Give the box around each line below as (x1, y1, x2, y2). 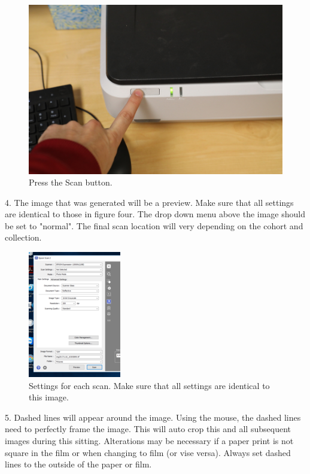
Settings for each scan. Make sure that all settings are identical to (29, 379, 270, 391)
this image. (29, 391, 69, 403)
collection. (5, 231, 42, 244)
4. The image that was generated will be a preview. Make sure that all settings (5, 196, 294, 208)
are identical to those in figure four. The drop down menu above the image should (5, 208, 305, 220)
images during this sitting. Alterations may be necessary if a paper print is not (5, 434, 294, 447)
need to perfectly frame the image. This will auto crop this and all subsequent (5, 423, 291, 435)
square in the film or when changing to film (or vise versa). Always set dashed (5, 446, 291, 458)
